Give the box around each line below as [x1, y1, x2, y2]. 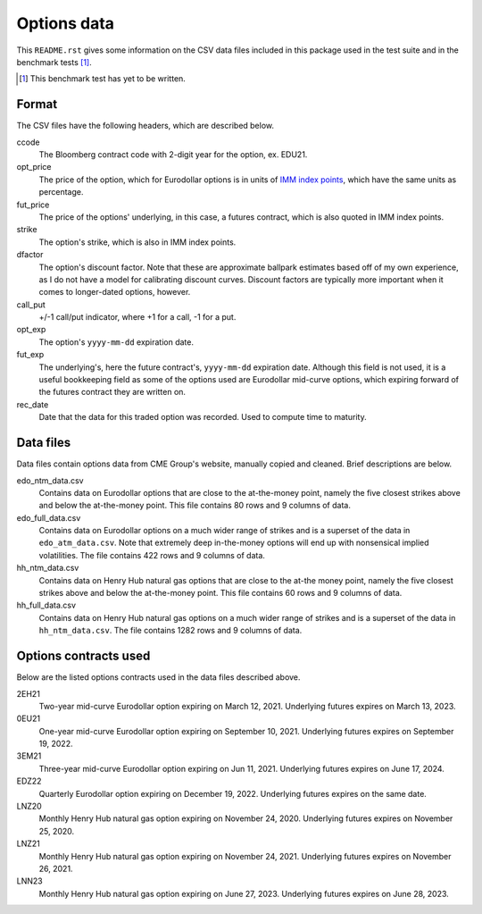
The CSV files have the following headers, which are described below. [16, 121, 275, 131]
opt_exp [16, 324, 46, 335]
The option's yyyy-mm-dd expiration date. [38, 336, 195, 348]
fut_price [16, 199, 50, 210]
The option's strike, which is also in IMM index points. [38, 237, 237, 247]
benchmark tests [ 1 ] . [16, 56, 93, 67]
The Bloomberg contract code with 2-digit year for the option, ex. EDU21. [38, 149, 308, 160]
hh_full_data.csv [16, 600, 76, 611]
